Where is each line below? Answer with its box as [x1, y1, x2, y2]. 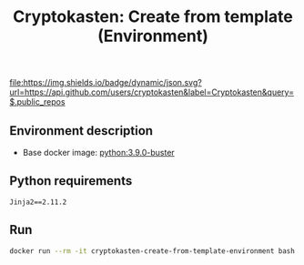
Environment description [9, 123, 153, 138]
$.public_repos [9, 97, 66, 107]
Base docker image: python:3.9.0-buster [22, 148, 175, 158]
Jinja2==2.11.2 [9, 198, 67, 207]
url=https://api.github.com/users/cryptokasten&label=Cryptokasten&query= [9, 87, 294, 97]
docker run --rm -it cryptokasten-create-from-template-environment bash [9, 246, 296, 256]
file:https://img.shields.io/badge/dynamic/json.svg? [9, 77, 202, 88]
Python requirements [9, 173, 133, 189]
